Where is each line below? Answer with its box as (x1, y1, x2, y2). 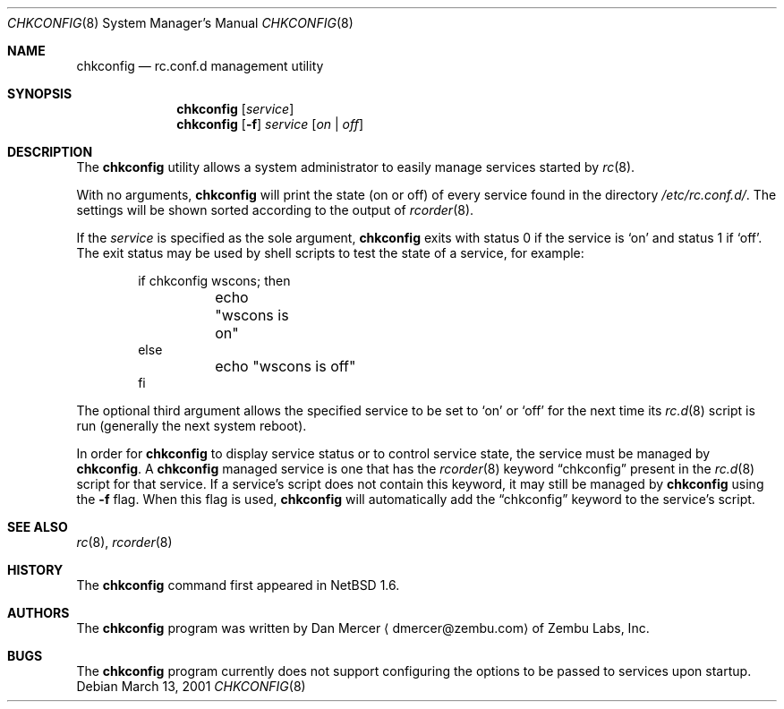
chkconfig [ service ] (176, 101, 294, 116)
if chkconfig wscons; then (138, 273, 291, 288)
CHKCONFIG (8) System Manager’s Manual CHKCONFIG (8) (7, 15, 354, 30)
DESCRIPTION (7, 144, 93, 159)
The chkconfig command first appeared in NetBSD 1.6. (76, 577, 400, 593)
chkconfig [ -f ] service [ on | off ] (176, 116, 364, 132)
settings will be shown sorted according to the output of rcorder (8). (76, 202, 474, 218)
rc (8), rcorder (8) (76, 534, 173, 550)
